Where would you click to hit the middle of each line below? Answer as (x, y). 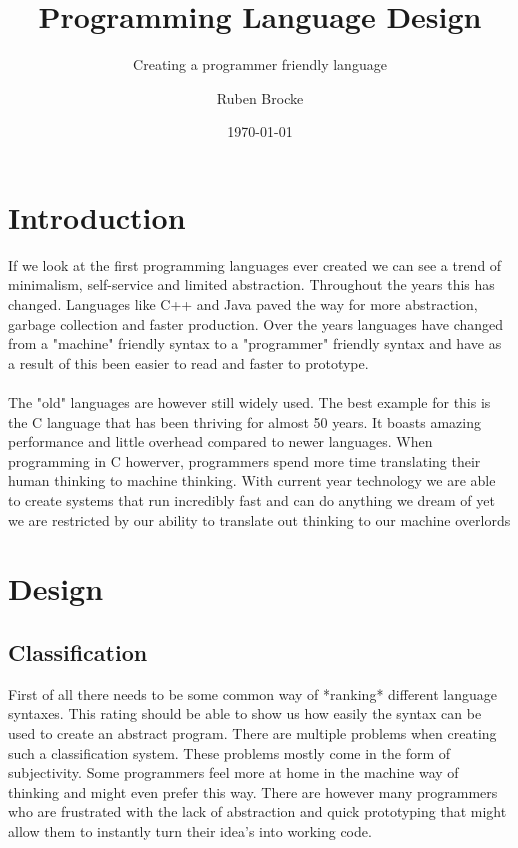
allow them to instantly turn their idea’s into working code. (190, 830)
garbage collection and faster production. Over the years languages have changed (256, 323)
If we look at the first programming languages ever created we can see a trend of (255, 264)
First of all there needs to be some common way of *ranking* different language (252, 693)
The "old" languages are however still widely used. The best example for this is (249, 402)
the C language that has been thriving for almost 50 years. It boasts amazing (244, 421)
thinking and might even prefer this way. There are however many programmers (253, 791)
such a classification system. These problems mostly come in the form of (229, 752)
